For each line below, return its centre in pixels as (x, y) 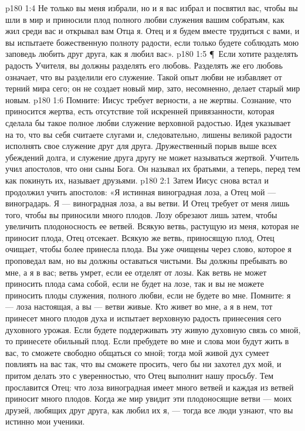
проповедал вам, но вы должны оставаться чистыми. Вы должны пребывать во (146, 261)
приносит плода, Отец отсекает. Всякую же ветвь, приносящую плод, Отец (140, 237)
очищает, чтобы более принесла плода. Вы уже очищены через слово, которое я (149, 249)
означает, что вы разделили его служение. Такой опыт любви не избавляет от (144, 77)
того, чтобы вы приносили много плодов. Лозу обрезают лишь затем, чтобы (141, 214)
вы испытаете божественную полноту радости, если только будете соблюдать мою (152, 42)
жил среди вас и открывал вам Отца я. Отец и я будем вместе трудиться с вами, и (152, 31)
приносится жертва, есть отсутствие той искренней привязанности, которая (140, 111)
